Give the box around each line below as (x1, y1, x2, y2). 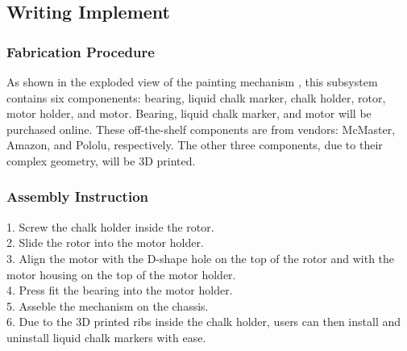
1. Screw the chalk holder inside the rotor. (6, 218, 214, 235)
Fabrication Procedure (6, 41, 155, 61)
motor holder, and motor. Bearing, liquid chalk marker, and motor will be (6, 105, 372, 122)
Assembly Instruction (6, 186, 148, 207)
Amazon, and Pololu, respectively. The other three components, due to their (6, 136, 383, 153)
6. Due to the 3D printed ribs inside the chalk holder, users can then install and (6, 313, 401, 330)
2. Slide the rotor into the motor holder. (6, 234, 204, 251)
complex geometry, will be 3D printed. (6, 152, 196, 169)
